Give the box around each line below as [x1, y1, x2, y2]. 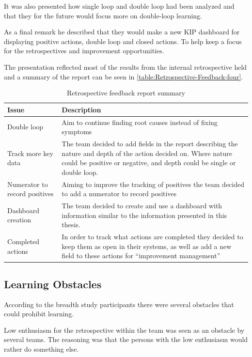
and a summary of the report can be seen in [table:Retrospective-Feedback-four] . [4, 71, 243, 81]
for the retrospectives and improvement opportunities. [4, 46, 164, 56]
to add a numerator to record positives [62, 188, 177, 199]
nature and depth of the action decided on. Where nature [62, 148, 233, 158]
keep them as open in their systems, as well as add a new [62, 241, 232, 251]
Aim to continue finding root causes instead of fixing [62, 117, 218, 127]
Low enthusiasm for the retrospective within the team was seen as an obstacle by [4, 325, 245, 335]
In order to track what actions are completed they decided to [62, 232, 243, 242]
